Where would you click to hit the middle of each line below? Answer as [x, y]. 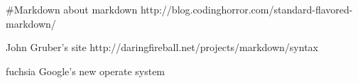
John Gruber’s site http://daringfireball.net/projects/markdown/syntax [162, 47]
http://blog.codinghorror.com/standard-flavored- [246, 9]
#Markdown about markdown [72, 9]
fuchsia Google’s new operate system [86, 71]
